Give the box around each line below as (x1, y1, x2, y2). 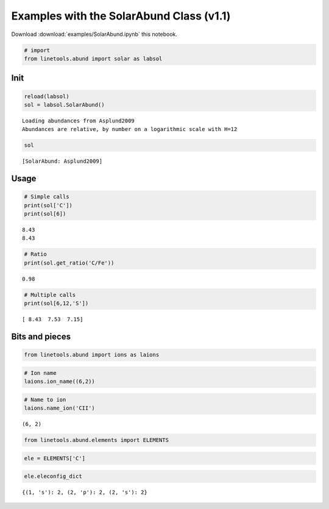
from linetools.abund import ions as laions (24, 351, 160, 358)
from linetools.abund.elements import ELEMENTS (24, 436, 169, 444)
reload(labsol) (24, 93, 69, 100)
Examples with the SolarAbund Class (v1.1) (11, 9, 231, 23)
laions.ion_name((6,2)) (24, 378, 96, 385)
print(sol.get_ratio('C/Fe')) (24, 259, 115, 266)
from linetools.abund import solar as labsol (24, 55, 163, 62)
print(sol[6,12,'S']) (24, 300, 89, 307)
